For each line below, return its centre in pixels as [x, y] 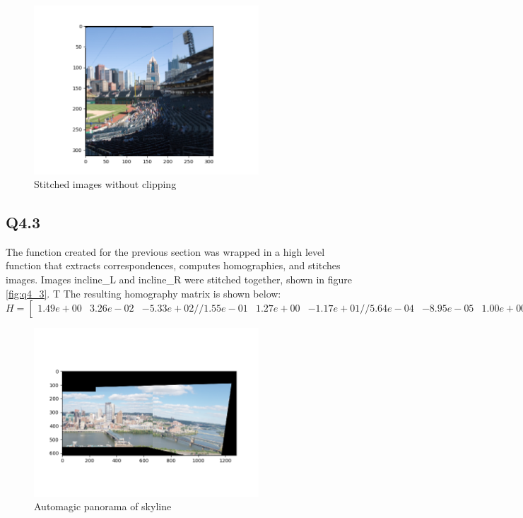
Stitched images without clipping [105, 184]
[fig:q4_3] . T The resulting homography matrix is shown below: [143, 293]
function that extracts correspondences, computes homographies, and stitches [173, 265]
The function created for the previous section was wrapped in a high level [165, 251]
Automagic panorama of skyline [103, 506]
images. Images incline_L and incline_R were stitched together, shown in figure [179, 279]
